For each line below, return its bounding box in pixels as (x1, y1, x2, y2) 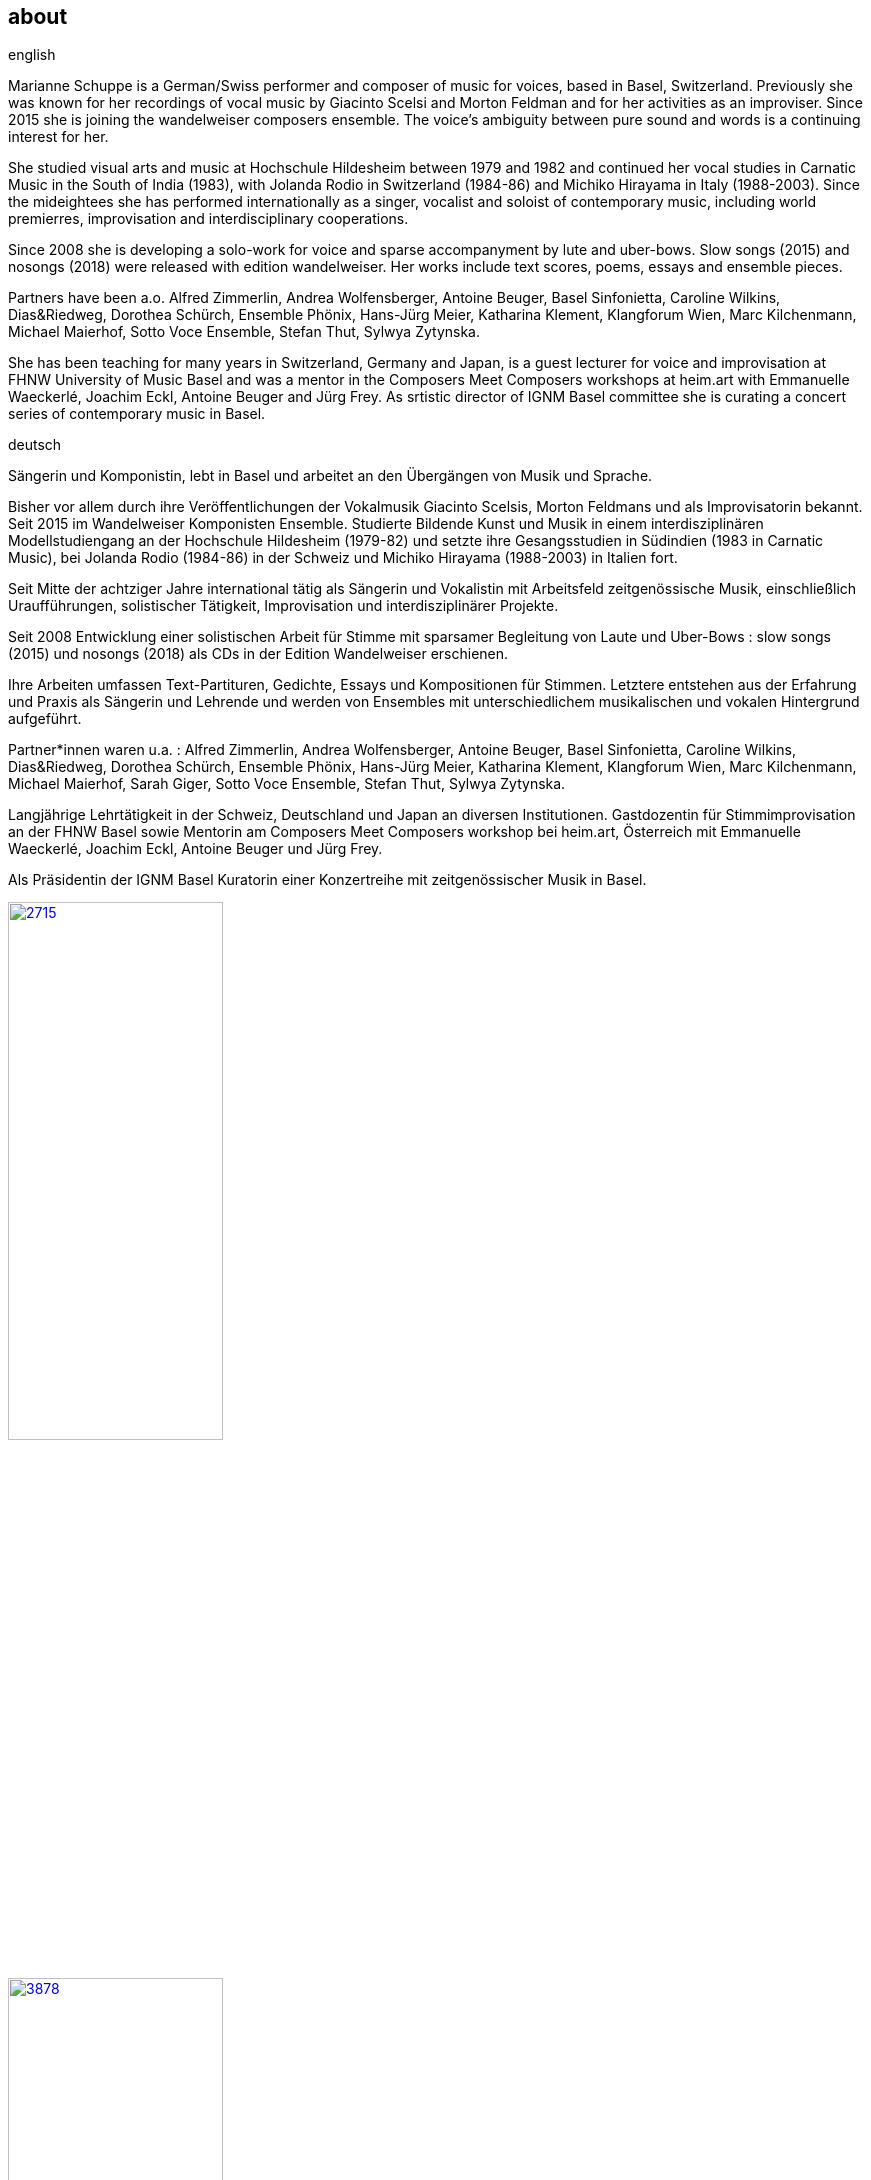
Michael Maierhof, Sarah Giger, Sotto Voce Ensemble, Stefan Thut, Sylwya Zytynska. (8, 775, 566, 793)
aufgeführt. (8, 710, 82, 728)
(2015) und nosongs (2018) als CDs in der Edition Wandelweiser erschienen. (8, 645, 509, 663)
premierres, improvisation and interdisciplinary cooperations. (8, 210, 409, 228)
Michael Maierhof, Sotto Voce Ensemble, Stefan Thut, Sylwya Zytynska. (8, 323, 480, 341)
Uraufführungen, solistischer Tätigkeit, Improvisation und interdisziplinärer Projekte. (8, 597, 559, 615)
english (8, 46, 56, 64)
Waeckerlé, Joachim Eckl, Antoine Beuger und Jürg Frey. (8, 840, 383, 858)
